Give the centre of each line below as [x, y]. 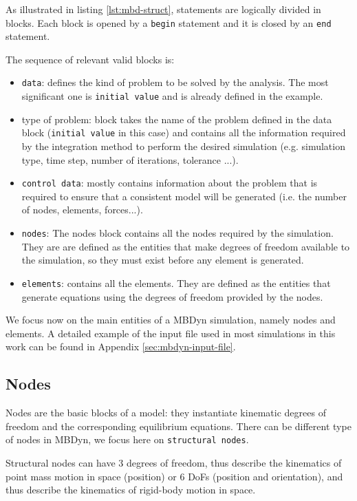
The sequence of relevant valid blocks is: [90, 59]
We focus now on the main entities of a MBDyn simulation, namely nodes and [171, 320]
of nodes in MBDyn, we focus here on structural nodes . [127, 439]
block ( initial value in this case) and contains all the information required [184, 132]
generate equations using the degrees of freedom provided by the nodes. [172, 296]
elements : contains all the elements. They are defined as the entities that [176, 283]
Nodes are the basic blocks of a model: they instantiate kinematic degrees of [166, 413]
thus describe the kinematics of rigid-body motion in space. [131, 490]
